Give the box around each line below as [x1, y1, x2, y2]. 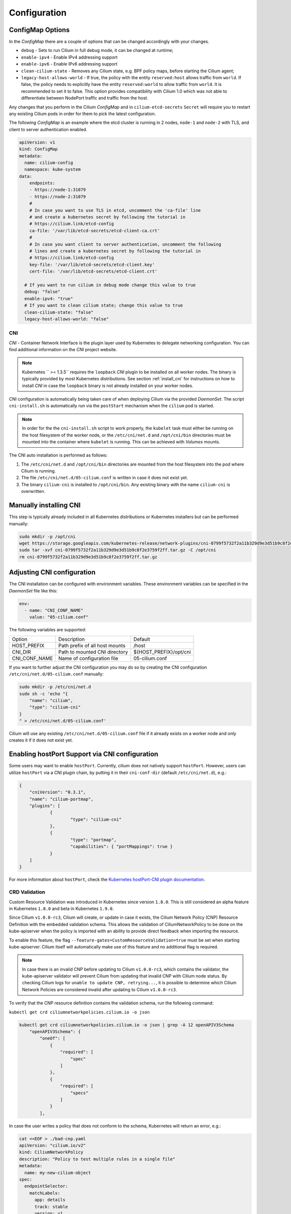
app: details [34, 1197, 65, 1203]
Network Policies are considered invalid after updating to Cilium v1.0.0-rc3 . [22, 986, 177, 993]
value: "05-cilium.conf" [29, 614, 89, 620]
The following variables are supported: [9, 627, 86, 633]
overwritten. [21, 489, 46, 494]
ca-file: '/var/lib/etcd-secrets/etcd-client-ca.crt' [29, 228, 160, 233]
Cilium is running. [21, 468, 56, 474]
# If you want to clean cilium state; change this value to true [24, 303, 183, 308]
